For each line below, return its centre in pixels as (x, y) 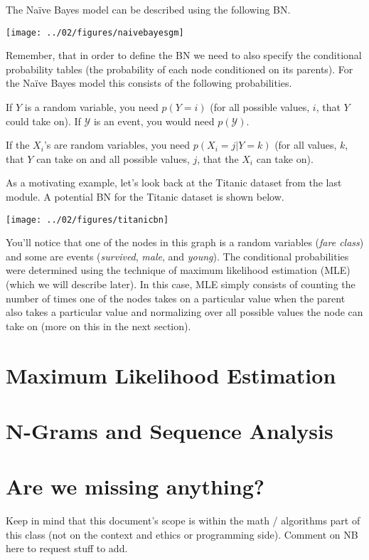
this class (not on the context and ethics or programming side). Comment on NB (182, 534)
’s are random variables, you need (117, 145)
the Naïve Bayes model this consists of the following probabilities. (149, 83)
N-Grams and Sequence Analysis (170, 430)
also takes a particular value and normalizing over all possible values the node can (184, 312)
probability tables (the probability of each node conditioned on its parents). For (180, 69)
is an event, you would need (154, 121)
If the (18, 145)
